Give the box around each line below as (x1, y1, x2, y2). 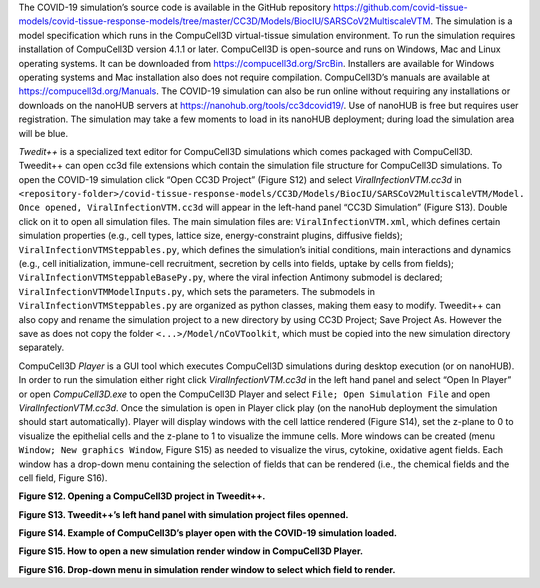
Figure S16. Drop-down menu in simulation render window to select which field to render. (18, 563, 396, 575)
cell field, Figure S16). (18, 471, 108, 484)
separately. (18, 341, 65, 354)
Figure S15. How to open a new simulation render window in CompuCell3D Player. (18, 545, 364, 557)
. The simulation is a (430, 15, 513, 27)
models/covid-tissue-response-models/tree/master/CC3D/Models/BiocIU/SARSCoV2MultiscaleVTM (18, 15, 431, 27)
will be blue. (18, 127, 69, 139)
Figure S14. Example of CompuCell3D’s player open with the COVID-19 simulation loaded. (18, 527, 398, 539)
